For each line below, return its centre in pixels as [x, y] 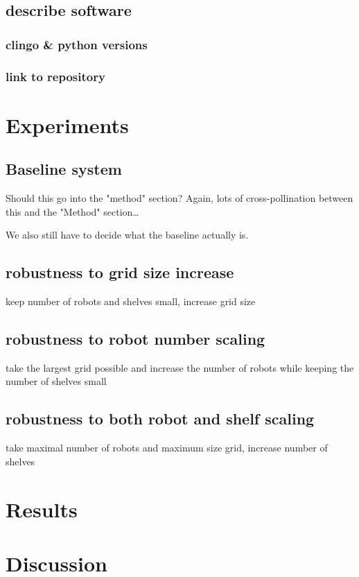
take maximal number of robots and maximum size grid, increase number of [167, 448]
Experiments [67, 124]
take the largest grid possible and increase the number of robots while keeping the [180, 367]
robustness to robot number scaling [135, 339]
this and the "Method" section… [72, 211]
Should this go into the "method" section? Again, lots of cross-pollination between [179, 198]
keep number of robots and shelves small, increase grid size [131, 301]
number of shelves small [56, 381]
